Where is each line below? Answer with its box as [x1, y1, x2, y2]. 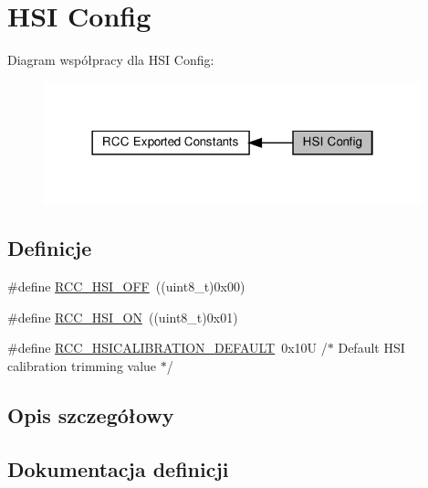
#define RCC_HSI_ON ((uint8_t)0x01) [7, 307, 238, 326]
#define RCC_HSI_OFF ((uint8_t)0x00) [7, 277, 245, 296]
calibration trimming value [7, 356, 157, 376]
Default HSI [338, 338, 405, 357]
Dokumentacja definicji [7, 454, 229, 483]
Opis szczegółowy [7, 401, 174, 429]
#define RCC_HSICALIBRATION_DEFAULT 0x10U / [7, 338, 328, 357]
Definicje [7, 234, 92, 262]
